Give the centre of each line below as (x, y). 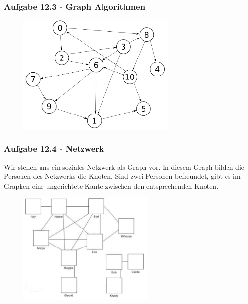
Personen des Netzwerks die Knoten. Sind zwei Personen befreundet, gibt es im (122, 176)
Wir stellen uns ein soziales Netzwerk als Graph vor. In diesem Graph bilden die (124, 166)
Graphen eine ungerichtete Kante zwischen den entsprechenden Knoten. (111, 185)
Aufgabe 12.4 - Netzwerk (54, 148)
